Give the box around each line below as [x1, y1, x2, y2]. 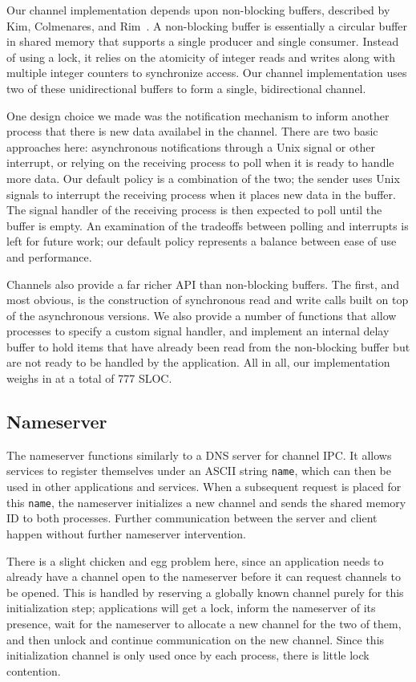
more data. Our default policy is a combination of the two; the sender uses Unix [6, 169, 400, 186]
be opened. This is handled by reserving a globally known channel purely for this [6, 583, 404, 600]
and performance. [6, 248, 92, 265]
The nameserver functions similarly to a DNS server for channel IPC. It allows [6, 446, 392, 463]
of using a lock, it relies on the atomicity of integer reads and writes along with [6, 48, 396, 65]
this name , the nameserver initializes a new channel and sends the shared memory [6, 493, 406, 510]
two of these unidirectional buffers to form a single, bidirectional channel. [6, 79, 366, 96]
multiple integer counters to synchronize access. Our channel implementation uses [6, 64, 407, 81]
